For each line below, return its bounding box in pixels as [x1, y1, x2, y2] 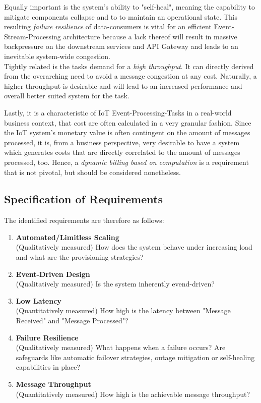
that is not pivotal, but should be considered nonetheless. [4, 166, 181, 177]
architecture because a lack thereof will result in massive [63, 31, 237, 41]
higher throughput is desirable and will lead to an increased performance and [4, 80, 242, 91]
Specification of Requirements [4, 191, 163, 207]
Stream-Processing [4, 31, 61, 41]
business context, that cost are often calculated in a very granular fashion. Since [4, 117, 251, 128]
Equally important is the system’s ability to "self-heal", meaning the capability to [4, 2, 255, 12]
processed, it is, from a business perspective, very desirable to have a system [4, 137, 240, 147]
